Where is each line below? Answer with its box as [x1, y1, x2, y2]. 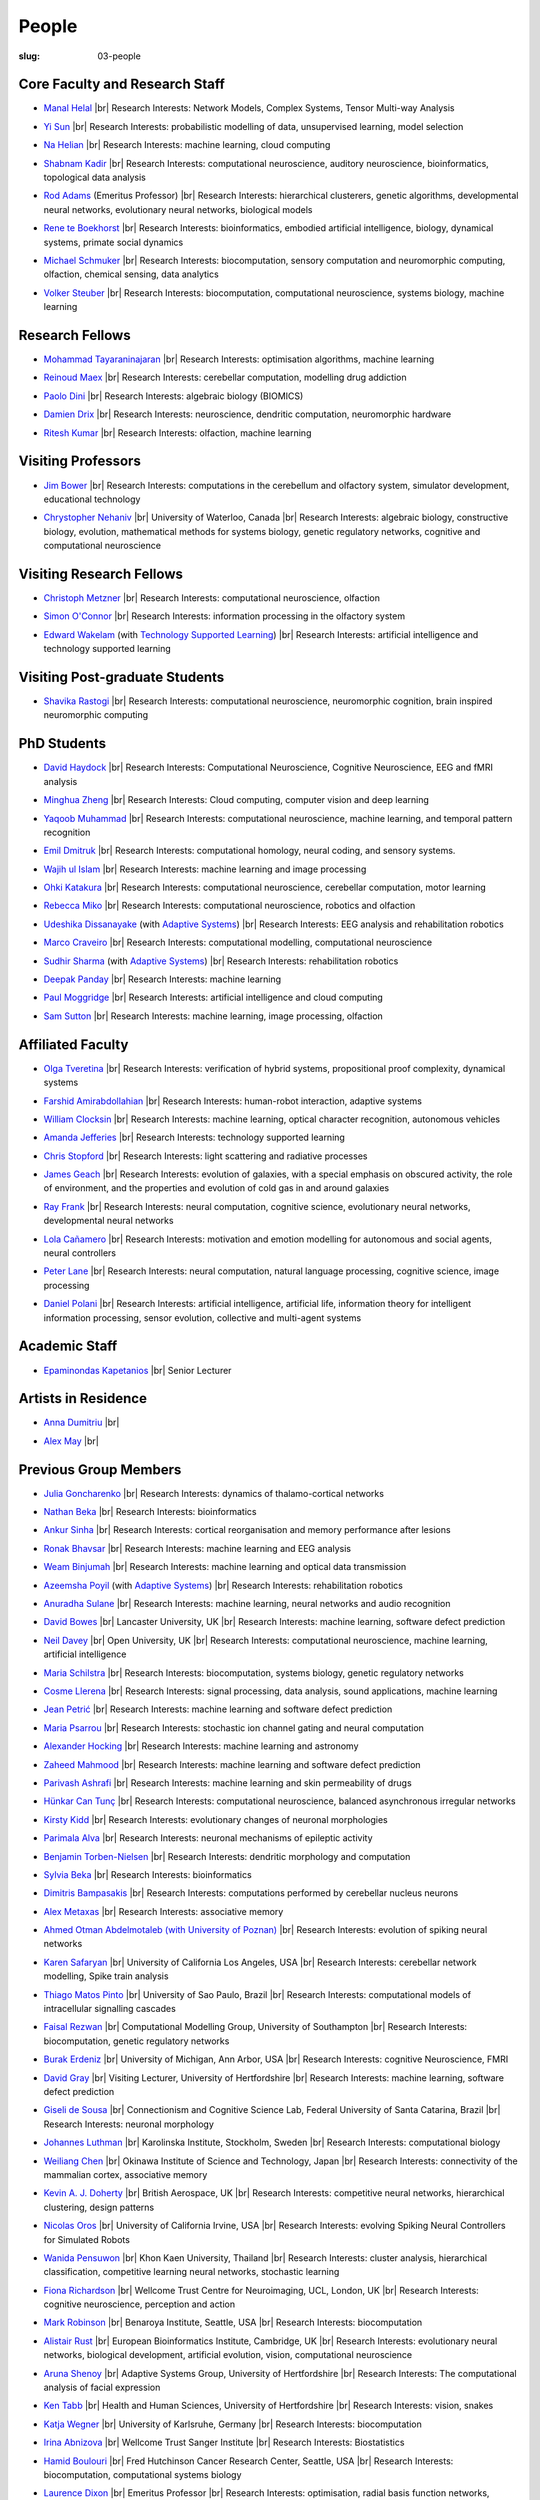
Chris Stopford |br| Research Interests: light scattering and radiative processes [43, 1150, 368, 1162]
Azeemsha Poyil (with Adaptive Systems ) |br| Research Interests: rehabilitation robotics [43, 1579, 404, 1591]
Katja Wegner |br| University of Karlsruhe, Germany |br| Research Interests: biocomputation [43, 2418, 422, 2430]
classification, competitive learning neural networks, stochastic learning [43, 2266, 340, 2278]
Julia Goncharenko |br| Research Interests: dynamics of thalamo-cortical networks [43, 1487, 385, 1499]
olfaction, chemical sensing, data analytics [43, 268, 219, 280]
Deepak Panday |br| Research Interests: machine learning [43, 973, 282, 985]
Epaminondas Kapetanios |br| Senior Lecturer [43, 1364, 232, 1376]
